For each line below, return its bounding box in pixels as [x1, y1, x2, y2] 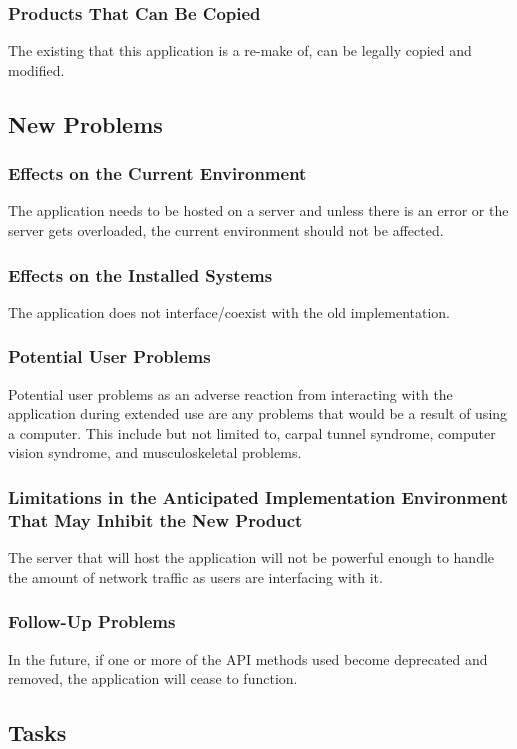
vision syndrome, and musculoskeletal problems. [8, 442, 302, 463]
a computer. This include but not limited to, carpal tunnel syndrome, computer [8, 422, 496, 443]
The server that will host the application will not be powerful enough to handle [8, 547, 495, 568]
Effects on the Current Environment [8, 161, 307, 186]
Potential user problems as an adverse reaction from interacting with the [8, 383, 453, 404]
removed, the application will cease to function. [8, 668, 298, 689]
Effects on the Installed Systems [8, 262, 273, 287]
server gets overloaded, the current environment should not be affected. [8, 220, 444, 240]
